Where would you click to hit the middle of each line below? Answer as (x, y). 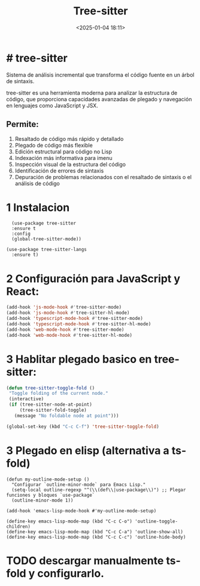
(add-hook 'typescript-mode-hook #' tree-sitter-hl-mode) (79, 324)
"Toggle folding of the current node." (59, 394)
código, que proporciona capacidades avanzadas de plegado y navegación (99, 99)
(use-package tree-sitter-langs (46, 250)
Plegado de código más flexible (54, 145)
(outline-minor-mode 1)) (43, 500)
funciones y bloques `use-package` (51, 495)
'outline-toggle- (156, 521)
